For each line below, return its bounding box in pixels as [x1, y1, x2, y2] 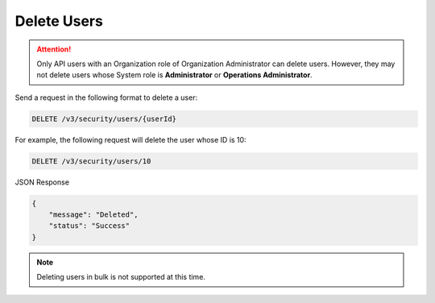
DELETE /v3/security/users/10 [31, 156, 151, 165]
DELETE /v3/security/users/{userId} [31, 114, 177, 123]
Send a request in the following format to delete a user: [14, 93, 197, 102]
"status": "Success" [48, 222, 130, 230]
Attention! [36, 44, 72, 54]
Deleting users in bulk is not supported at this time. [36, 272, 205, 282]
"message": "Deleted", [48, 210, 139, 219]
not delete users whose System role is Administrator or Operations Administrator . [36, 70, 313, 80]
